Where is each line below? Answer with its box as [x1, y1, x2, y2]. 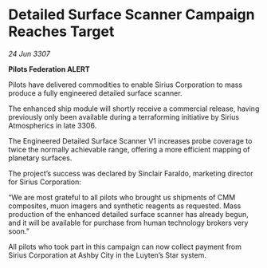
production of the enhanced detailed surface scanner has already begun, [8, 209, 249, 219]
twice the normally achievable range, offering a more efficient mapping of [8, 144, 250, 154]
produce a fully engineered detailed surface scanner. [8, 88, 183, 97]
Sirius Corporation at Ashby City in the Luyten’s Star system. [8, 250, 207, 260]
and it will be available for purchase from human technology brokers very [8, 218, 249, 227]
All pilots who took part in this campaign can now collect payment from [8, 242, 241, 251]
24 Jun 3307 [8, 49, 50, 58]
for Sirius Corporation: [8, 177, 82, 187]
